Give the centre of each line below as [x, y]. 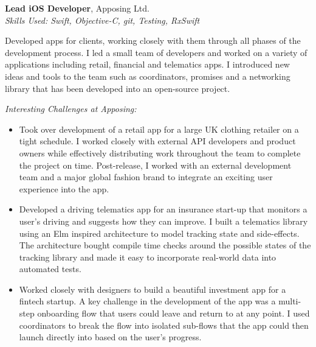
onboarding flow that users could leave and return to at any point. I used [173, 313]
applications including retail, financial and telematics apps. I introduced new [147, 64]
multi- [290, 301]
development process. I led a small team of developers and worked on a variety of [156, 52]
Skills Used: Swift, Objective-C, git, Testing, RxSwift [102, 20]
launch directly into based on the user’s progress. [110, 337]
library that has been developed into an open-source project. [118, 88]
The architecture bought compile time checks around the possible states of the [165, 245]
